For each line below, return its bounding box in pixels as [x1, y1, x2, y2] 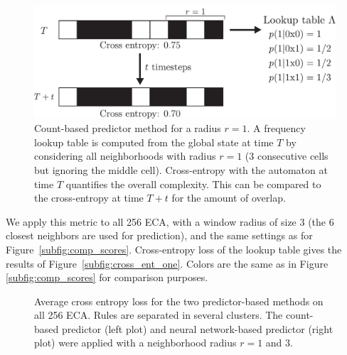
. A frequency [247, 121, 306, 136]
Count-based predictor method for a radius [34, 121, 221, 136]
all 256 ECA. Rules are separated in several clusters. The [34, 307, 283, 322]
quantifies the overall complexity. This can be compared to [65, 176, 321, 191]
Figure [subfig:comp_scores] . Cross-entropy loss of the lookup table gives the [6, 241, 342, 256]
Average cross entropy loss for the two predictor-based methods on [34, 293, 324, 308]
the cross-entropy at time [34, 190, 144, 205]
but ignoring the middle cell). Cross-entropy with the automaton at [34, 162, 328, 177]
